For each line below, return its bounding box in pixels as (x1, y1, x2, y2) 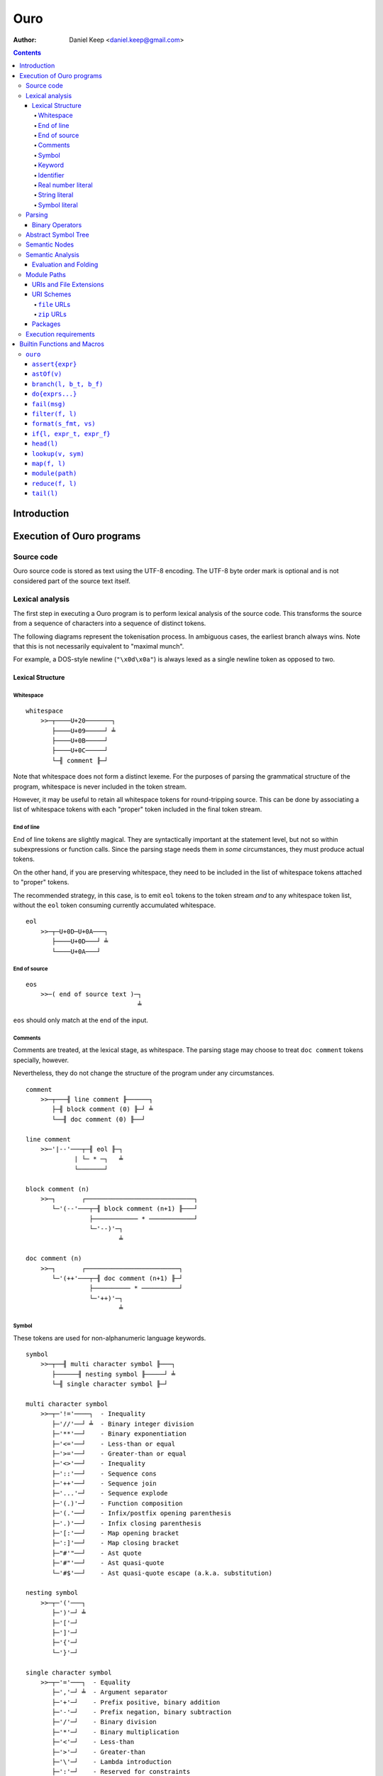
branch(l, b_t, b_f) (32, 380, 104, 388)
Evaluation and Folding (32, 260, 99, 269)
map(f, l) (32, 459, 66, 467)
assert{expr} (32, 360, 77, 369)
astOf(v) (32, 370, 62, 378)
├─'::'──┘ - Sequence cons (52, 1469, 157, 1478)
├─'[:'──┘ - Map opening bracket (52, 1529, 179, 1537)
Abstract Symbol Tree (26, 230, 89, 239)
